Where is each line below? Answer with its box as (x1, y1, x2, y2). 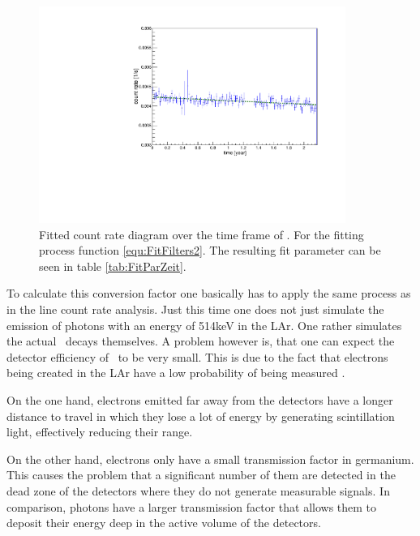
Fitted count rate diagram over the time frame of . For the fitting (39, 225, 364, 242)
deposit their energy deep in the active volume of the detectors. (6, 514, 321, 531)
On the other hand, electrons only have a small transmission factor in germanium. (6, 450, 414, 467)
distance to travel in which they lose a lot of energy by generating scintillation (6, 407, 395, 424)
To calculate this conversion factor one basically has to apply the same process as (6, 285, 411, 302)
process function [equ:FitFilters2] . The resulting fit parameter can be (39, 242, 381, 259)
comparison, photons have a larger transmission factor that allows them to (6, 498, 377, 515)
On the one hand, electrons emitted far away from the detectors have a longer (6, 392, 393, 409)
